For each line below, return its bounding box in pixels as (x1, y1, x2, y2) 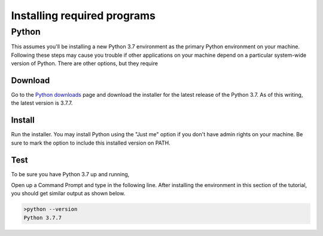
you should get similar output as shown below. (11, 190, 126, 197)
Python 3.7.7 (23, 214, 62, 221)
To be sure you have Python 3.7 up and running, (11, 170, 130, 177)
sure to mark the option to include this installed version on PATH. (11, 139, 170, 146)
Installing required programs (11, 9, 156, 22)
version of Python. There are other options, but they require (11, 60, 159, 67)
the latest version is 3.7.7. (11, 99, 73, 107)
